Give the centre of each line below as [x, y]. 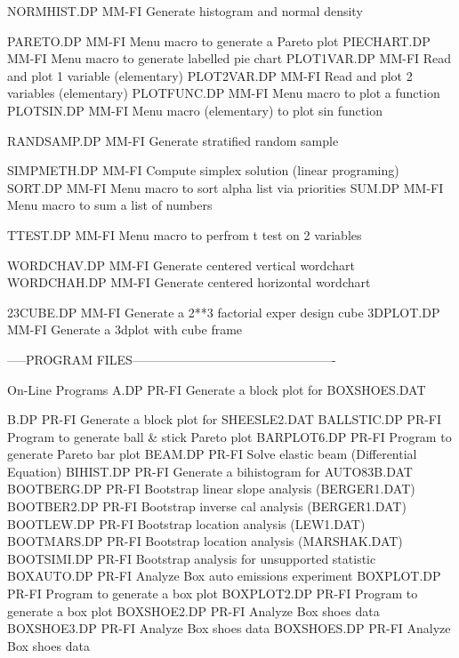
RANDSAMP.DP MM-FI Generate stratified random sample [173, 140]
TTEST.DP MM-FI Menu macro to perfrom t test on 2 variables [185, 234]
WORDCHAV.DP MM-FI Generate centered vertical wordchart [181, 265]
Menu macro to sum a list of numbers [110, 205]
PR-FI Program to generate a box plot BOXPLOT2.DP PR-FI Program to [213, 594]
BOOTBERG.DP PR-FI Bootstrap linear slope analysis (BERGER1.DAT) [211, 489]
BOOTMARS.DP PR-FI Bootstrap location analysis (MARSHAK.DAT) [205, 541]
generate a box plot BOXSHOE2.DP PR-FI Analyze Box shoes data [193, 610]
